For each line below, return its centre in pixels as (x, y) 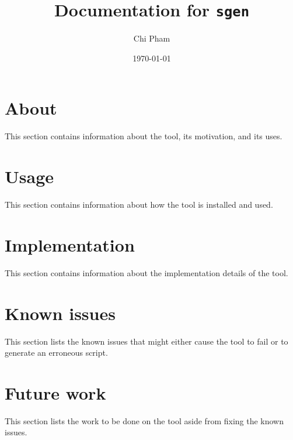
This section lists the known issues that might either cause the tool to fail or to (146, 341)
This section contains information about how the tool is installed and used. (139, 204)
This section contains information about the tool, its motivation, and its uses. (144, 136)
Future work (55, 392)
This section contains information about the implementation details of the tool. (146, 272)
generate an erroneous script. (56, 353)
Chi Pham (152, 38)
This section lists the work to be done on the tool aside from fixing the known (144, 420)
